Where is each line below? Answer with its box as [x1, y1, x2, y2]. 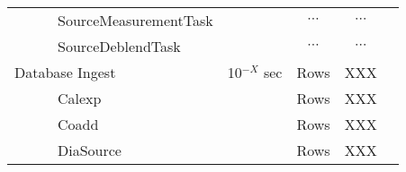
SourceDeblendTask [58, 36, 181, 56]
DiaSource [58, 140, 122, 160]
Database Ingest [14, 62, 116, 82]
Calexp [58, 88, 102, 108]
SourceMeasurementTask [58, 10, 213, 30]
